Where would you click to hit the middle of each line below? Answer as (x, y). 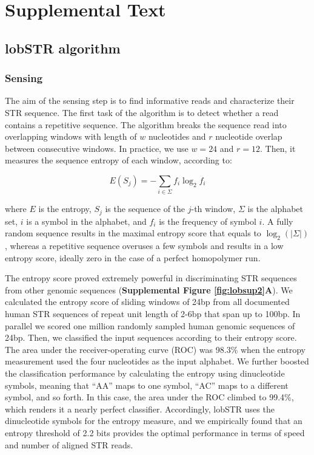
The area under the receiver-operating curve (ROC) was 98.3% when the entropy (155, 349)
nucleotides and (177, 136)
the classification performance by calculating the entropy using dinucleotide (145, 373)
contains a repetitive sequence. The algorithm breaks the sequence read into (146, 124)
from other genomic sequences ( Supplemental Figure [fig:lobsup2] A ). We (149, 289)
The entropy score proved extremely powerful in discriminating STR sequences (151, 278)
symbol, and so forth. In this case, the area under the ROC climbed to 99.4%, (149, 397)
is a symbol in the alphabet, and (86, 221)
